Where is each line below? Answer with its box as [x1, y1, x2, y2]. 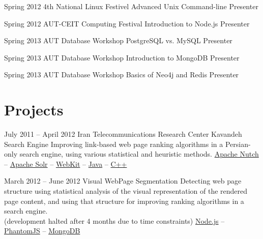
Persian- [225, 138, 251, 149]
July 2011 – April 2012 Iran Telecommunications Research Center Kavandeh [4, 129, 242, 139]
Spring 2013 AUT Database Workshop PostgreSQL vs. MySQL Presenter [4, 35, 232, 46]
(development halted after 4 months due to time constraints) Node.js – [4, 215, 225, 226]
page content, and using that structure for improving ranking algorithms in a [4, 195, 244, 206]
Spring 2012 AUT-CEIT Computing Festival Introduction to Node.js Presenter [4, 18, 250, 28]
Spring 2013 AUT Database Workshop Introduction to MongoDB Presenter [4, 52, 240, 63]
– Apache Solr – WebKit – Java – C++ [4, 158, 127, 169]
